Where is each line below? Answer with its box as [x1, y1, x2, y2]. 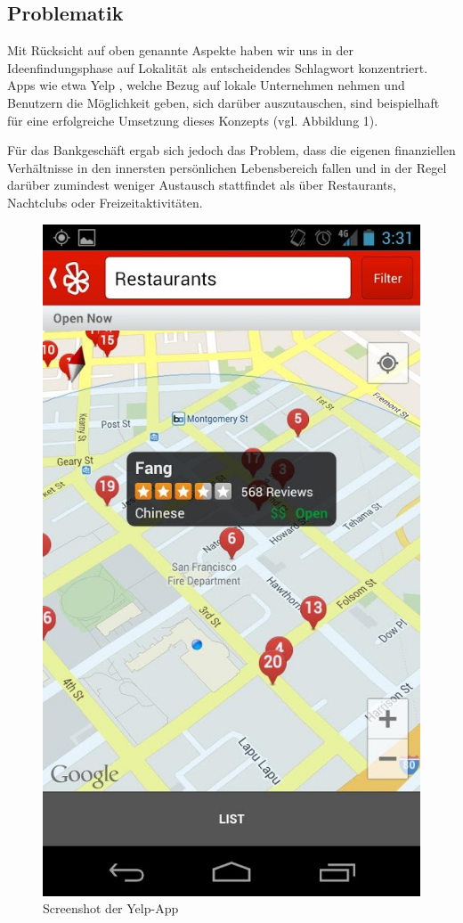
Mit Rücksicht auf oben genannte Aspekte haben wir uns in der [7, 41, 354, 60]
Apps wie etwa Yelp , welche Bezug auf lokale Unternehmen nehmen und [7, 76, 405, 94]
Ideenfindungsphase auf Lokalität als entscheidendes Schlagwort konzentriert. [7, 58, 428, 77]
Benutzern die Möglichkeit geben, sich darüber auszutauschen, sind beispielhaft [7, 93, 440, 111]
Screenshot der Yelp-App [43, 899, 179, 918]
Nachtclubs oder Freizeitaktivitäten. [7, 192, 203, 211]
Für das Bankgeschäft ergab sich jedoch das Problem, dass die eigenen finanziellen [7, 141, 456, 159]
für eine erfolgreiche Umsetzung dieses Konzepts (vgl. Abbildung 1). [7, 110, 378, 129]
